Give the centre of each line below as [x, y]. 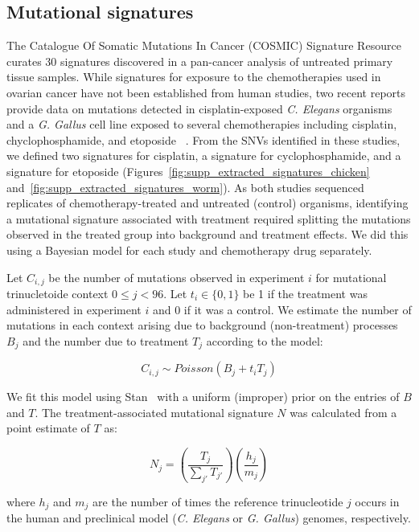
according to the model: [265, 340]
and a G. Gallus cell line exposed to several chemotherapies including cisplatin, [202, 124]
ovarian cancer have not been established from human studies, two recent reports [206, 92]
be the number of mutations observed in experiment [177, 277]
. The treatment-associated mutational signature [154, 412]
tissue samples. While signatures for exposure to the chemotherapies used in [194, 77]
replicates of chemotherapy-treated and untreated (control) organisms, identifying [207, 203]
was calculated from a [343, 412]
